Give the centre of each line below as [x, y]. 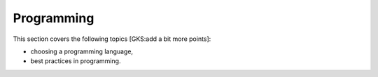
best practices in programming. [76, 61]
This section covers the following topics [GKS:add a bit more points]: [112, 39]
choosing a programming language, [82, 51]
